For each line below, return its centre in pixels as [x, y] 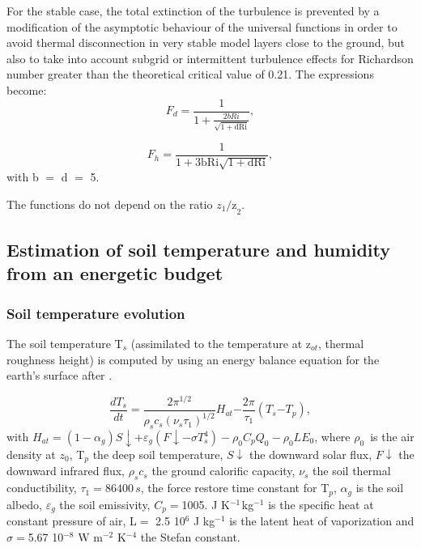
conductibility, [42, 488]
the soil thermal [352, 471]
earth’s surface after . [60, 375]
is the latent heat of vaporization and [322, 521]
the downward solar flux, [311, 454]
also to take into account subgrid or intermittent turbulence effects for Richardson [210, 58]
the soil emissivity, [105, 504]
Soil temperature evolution [96, 313]
